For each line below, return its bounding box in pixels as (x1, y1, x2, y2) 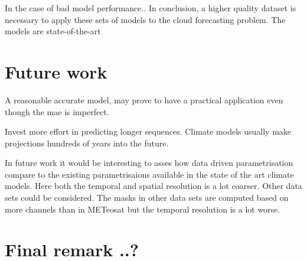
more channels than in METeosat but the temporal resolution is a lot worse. (5, 203, 280, 215)
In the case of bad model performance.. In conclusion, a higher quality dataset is (5, 2, 296, 14)
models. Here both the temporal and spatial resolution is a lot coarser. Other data (5, 180, 302, 192)
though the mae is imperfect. (5, 105, 109, 118)
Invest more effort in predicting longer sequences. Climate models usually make (5, 125, 292, 138)
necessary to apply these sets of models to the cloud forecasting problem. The (5, 13, 286, 25)
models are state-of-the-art (5, 25, 101, 37)
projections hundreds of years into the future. (5, 136, 169, 149)
